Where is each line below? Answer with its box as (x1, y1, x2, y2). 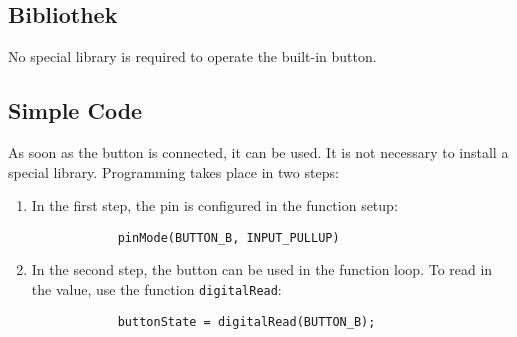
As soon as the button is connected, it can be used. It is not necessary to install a (8, 142, 509, 162)
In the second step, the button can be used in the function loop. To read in (31, 259, 493, 280)
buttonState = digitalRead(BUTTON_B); (117, 314, 376, 329)
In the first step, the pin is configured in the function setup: (31, 195, 398, 216)
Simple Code (8, 95, 143, 126)
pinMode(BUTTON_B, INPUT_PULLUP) (117, 230, 340, 245)
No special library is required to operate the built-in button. (8, 46, 377, 67)
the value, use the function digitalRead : (31, 279, 282, 300)
